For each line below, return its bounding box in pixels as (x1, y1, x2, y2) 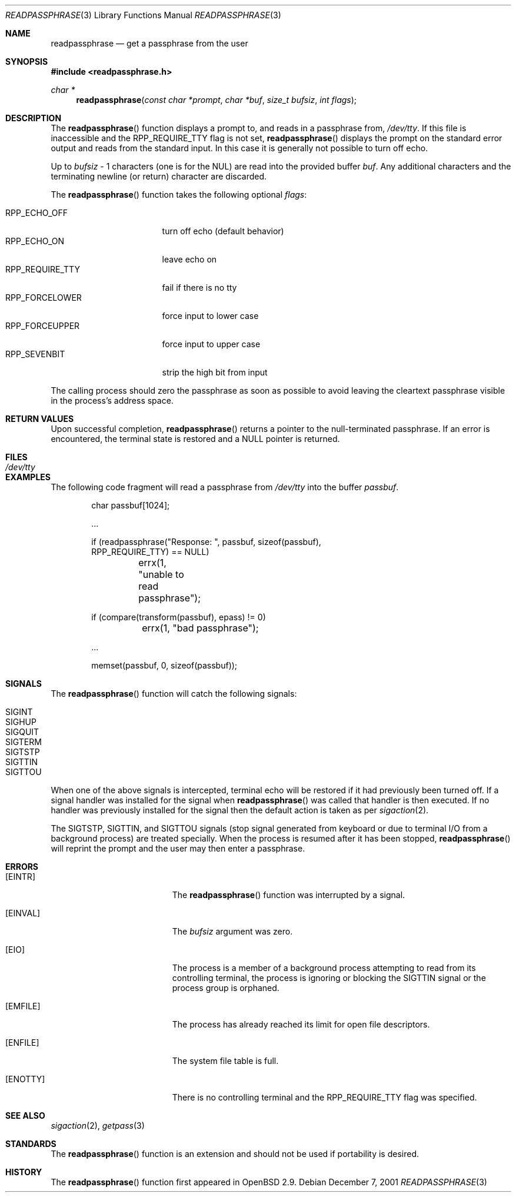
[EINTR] (5, 872, 35, 882)
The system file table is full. (172, 1056, 279, 1066)
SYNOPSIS (5, 56, 48, 66)
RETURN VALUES (5, 414, 74, 424)
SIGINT (5, 707, 33, 717)
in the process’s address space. (51, 395, 174, 405)
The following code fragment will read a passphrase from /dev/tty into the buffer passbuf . (51, 482, 399, 492)
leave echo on (162, 254, 217, 264)
